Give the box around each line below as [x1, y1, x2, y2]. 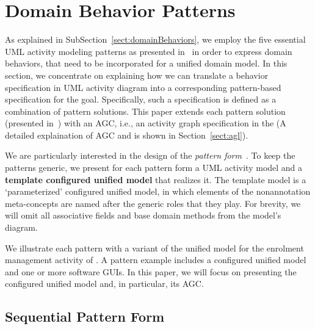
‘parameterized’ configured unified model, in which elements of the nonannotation [5, 185, 311, 198]
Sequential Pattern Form [5, 307, 165, 326]
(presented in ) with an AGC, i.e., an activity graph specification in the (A [5, 117, 286, 129]
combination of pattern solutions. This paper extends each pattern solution [5, 104, 286, 117]
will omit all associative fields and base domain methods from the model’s [5, 209, 281, 222]
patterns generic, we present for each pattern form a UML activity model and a [5, 161, 303, 174]
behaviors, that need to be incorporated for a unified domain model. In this [5, 57, 288, 70]
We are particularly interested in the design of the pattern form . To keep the [5, 149, 295, 162]
